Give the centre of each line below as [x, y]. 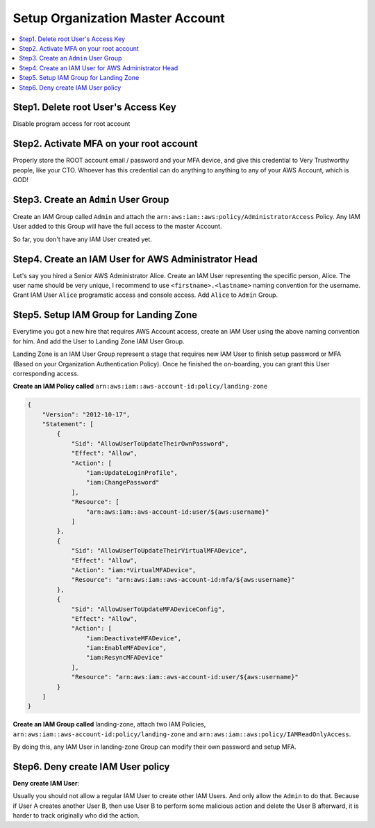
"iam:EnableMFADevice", [126, 648]
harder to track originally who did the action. [76, 815]
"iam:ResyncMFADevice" [124, 658]
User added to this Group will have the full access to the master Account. [117, 227]
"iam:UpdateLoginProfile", [132, 473]
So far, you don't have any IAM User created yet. [82, 239]
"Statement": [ [68, 424]
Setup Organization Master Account [119, 18]
